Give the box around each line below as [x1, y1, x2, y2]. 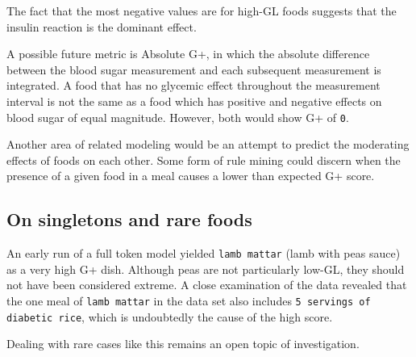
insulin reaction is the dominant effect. [6, 18, 197, 35]
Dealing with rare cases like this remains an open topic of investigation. [6, 335, 360, 352]
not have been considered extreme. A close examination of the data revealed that [6, 276, 407, 293]
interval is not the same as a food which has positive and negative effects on [6, 92, 382, 109]
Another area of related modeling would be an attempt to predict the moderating [6, 136, 410, 153]
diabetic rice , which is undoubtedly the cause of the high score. [6, 308, 333, 325]
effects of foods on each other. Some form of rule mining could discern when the [6, 151, 401, 168]
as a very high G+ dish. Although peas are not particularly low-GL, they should [6, 260, 405, 277]
